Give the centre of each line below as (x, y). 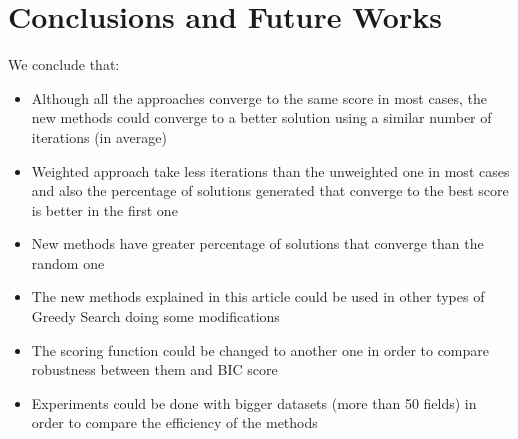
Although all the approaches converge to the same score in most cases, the (259, 97)
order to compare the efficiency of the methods (174, 422)
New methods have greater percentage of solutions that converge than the (257, 243)
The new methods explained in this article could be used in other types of (258, 296)
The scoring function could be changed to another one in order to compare (260, 349)
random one (68, 262)
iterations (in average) (99, 136)
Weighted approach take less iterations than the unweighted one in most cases (270, 170)
